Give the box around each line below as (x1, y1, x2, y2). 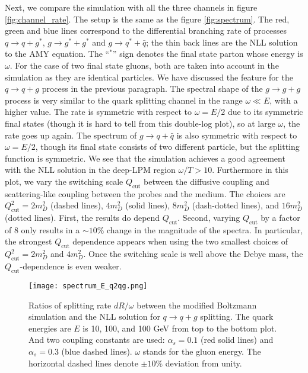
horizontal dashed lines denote (28, 356, 138, 369)
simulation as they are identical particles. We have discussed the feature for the (5, 70, 293, 83)
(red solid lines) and (200, 333, 274, 346)
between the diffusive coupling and (144, 175, 269, 187)
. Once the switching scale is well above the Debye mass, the (83, 247, 303, 260)
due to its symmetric (228, 105, 303, 118)
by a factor (261, 211, 300, 224)
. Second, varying (177, 211, 240, 224)
